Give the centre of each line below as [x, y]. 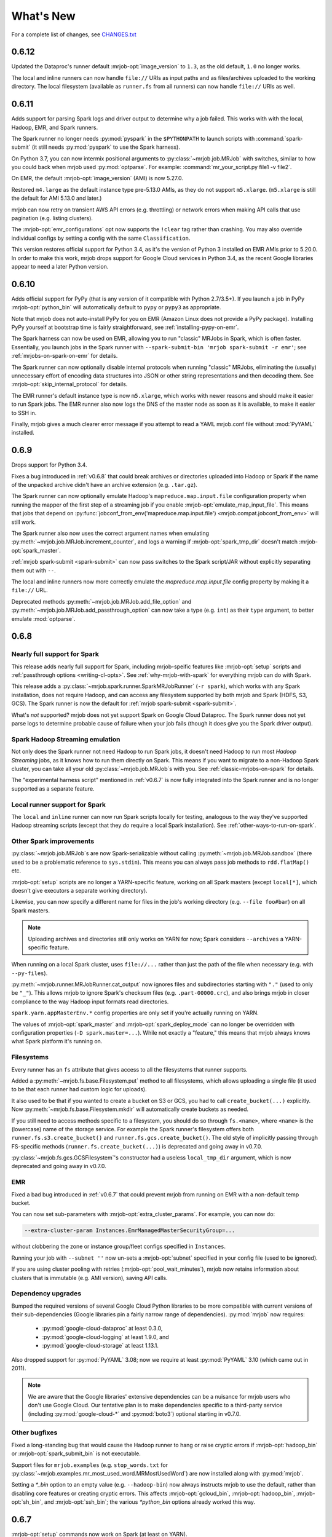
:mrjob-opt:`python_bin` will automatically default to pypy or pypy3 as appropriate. [116, 307]
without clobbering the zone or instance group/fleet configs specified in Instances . [119, 1247]
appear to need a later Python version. [60, 267]
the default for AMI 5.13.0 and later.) [57, 198]
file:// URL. [30, 590]
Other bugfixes [34, 1432]
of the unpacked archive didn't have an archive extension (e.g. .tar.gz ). [105, 485]
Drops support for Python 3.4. [49, 465]
